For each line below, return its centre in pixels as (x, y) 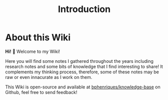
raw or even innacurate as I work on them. (49, 77)
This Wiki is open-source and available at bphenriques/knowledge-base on (83, 87)
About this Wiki (38, 37)
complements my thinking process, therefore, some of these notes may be (82, 72)
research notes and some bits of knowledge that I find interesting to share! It (84, 66)
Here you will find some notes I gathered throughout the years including (79, 61)
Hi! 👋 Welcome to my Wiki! (33, 51)
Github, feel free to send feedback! (41, 92)
